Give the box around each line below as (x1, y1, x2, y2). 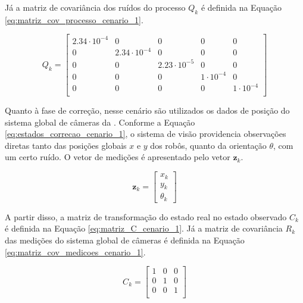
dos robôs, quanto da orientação (150, 139, 267, 151)
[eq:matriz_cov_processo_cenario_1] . (5, 13, 143, 26)
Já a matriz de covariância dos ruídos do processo (5, 1, 186, 13)
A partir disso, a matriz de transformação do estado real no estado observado (5, 210, 287, 223)
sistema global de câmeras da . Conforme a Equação (5, 115, 195, 128)
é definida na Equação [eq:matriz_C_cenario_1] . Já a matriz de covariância (5, 222, 283, 235)
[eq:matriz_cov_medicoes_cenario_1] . (5, 245, 146, 258)
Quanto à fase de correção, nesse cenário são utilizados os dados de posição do (5, 104, 290, 117)
